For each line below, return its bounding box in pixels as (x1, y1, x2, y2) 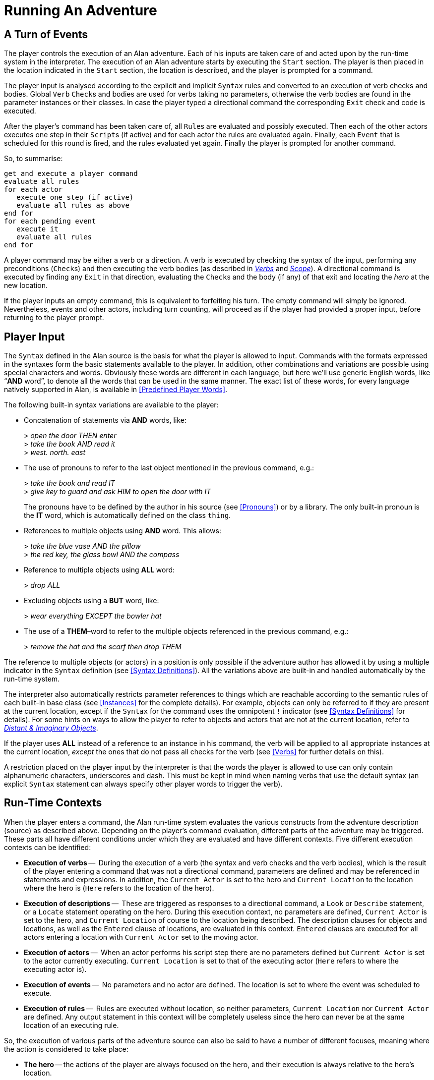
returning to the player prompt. (4, 313, 104, 322)
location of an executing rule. (24, 1021, 119, 1029)
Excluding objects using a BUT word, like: (24, 596, 159, 605)
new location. (4, 281, 48, 290)
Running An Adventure (4, 2, 157, 19)
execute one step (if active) (16, 193, 134, 202)
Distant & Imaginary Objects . (4, 724, 98, 733)
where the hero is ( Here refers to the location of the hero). (24, 883, 214, 892)
